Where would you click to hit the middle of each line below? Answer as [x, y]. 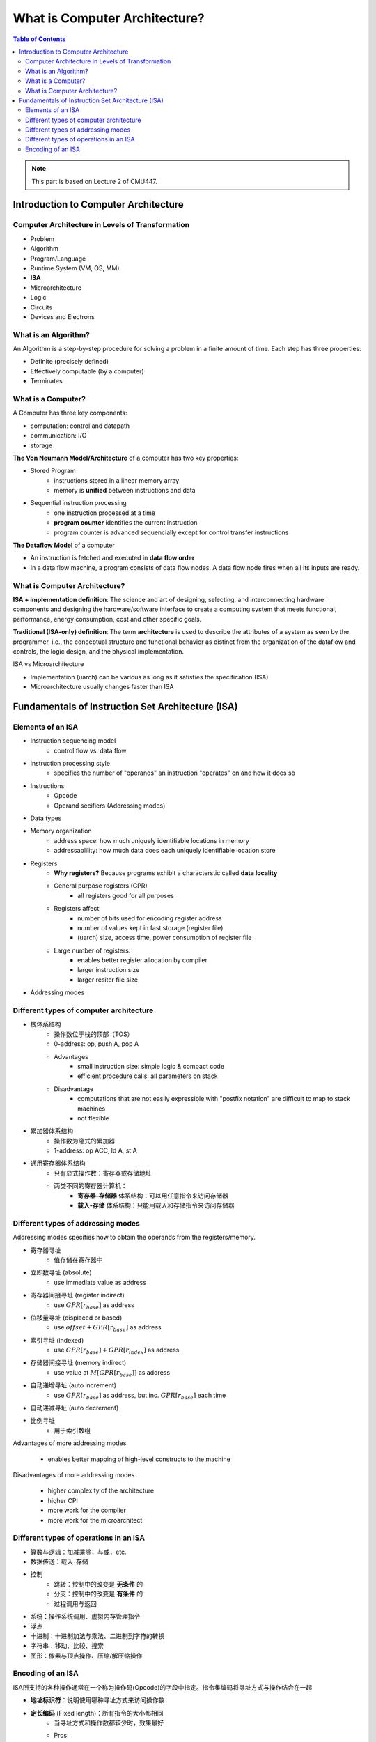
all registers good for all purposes [126, 895]
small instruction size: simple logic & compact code [151, 1066]
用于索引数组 [72, 1430]
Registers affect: [77, 909]
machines [92, 1109]
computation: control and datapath [80, 426]
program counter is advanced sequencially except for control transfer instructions [171, 532]
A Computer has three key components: [70, 413]
